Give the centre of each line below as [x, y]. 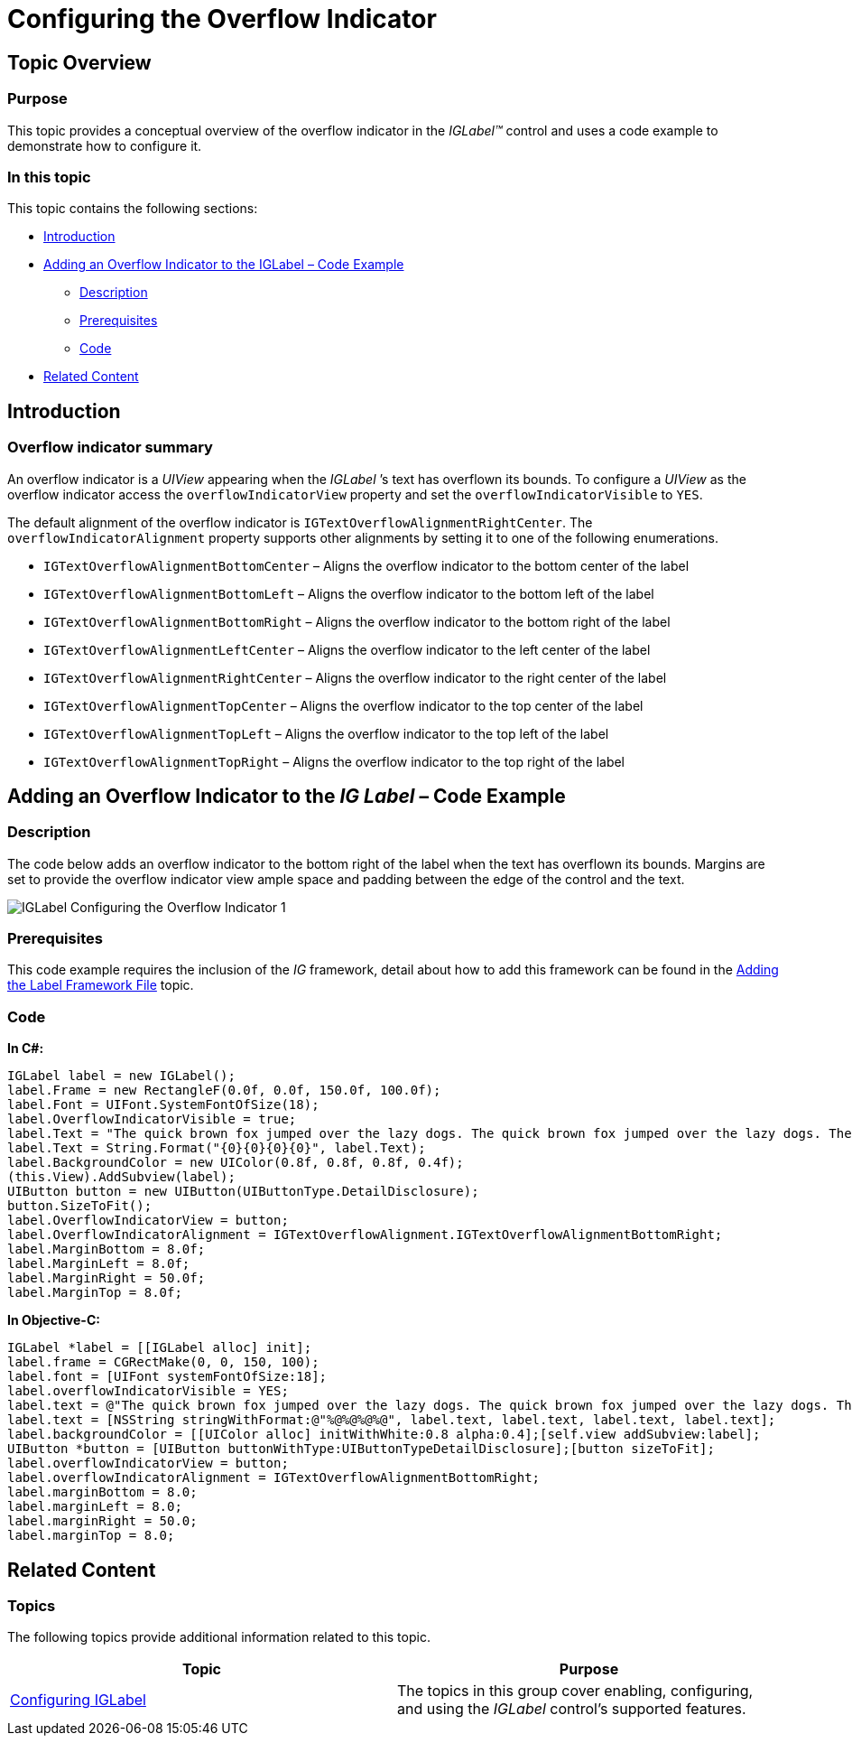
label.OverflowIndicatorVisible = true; [152, 1119]
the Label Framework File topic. [101, 985]
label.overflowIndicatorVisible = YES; [148, 1391]
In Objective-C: [54, 1320]
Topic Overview [79, 62]
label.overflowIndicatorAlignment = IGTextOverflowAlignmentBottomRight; [274, 1478]
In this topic [49, 177]
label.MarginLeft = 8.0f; [99, 1264]
